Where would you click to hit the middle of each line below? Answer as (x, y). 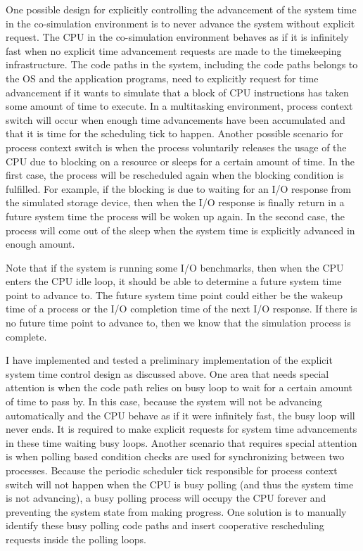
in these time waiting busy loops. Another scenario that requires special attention (181, 442)
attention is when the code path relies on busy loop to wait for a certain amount (179, 387)
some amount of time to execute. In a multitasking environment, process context (179, 106)
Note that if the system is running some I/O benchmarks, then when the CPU (175, 267)
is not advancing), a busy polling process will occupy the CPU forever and (166, 498)
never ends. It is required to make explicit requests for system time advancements (181, 429)
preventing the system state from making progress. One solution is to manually (176, 511)
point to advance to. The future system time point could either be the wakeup (174, 294)
